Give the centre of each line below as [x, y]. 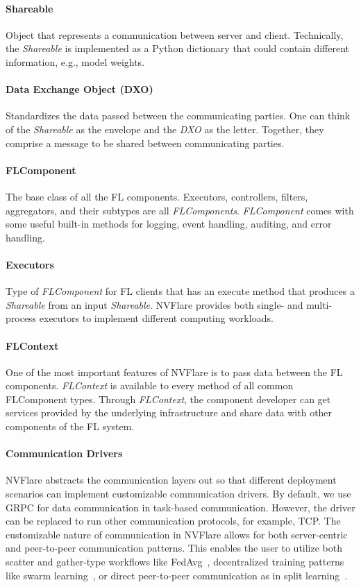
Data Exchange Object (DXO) [79, 89]
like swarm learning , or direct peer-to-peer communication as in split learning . [177, 575]
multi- [319, 304]
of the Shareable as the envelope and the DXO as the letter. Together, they [165, 129]
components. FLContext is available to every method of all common [150, 385]
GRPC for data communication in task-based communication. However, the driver [180, 507]
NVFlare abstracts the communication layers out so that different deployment [171, 480]
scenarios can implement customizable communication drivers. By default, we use [178, 494]
